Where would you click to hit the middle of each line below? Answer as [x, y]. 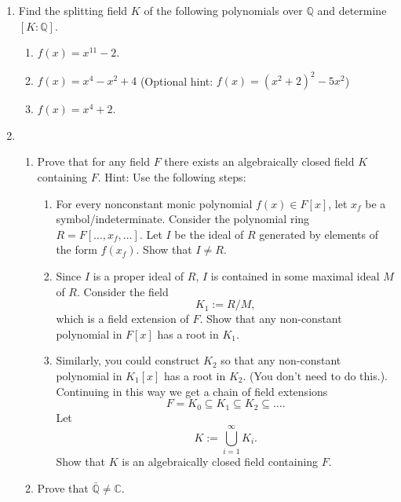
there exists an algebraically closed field [259, 161]
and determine [352, 10]
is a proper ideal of [139, 276]
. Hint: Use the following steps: [172, 177]
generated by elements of [319, 234]
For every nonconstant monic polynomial [154, 203]
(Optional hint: [177, 81]
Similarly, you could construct [128, 360]
